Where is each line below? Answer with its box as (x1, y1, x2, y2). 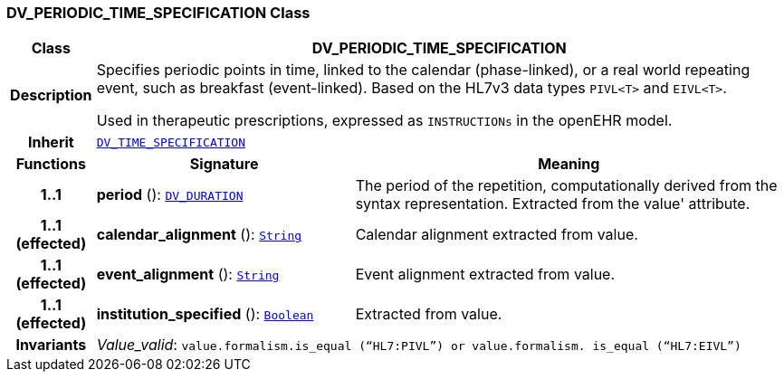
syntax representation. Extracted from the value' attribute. (355, 194, 751, 213)
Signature (189, 155, 259, 174)
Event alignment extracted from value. (355, 265, 616, 284)
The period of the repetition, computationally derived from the (355, 176, 778, 195)
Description (10, 86, 92, 105)
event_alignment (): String (96, 265, 280, 284)
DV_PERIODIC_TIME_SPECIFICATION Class (6, 4, 311, 22)
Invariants (15, 336, 87, 355)
